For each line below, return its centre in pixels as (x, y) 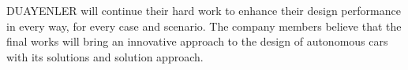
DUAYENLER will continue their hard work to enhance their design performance (204, 10)
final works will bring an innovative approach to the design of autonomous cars (197, 41)
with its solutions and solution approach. (105, 56)
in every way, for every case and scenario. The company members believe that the (204, 26)
